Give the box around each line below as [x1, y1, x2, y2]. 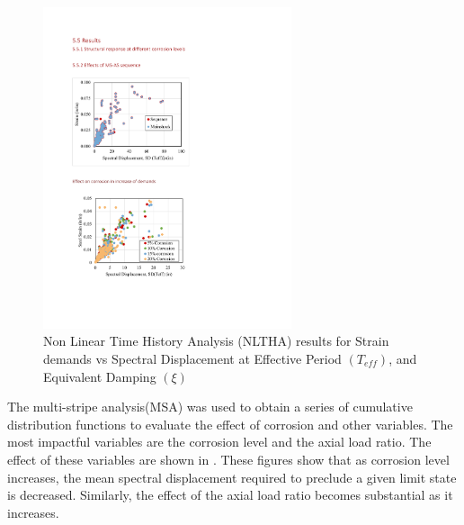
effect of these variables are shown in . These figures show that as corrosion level [7, 449, 450, 468]
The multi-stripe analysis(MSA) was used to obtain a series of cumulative [7, 397, 413, 416]
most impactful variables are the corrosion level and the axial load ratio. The [7, 432, 432, 451]
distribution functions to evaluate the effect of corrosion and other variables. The [7, 414, 453, 433]
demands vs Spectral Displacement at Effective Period [43, 348, 342, 367]
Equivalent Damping [43, 367, 156, 385]
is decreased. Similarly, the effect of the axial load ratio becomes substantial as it [7, 485, 453, 504]
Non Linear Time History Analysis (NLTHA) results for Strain [43, 331, 389, 350]
